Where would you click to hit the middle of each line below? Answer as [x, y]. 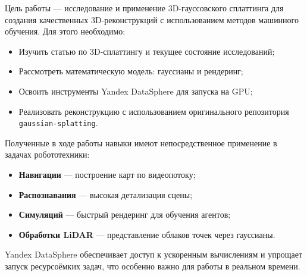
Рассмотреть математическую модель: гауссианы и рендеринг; [131, 71]
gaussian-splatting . [58, 123]
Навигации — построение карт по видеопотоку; [107, 174]
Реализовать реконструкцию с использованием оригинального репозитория [154, 111]
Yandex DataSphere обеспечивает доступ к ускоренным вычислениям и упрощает [154, 254]
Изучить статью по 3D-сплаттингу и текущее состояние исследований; [147, 51]
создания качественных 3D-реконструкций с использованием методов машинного [152, 19]
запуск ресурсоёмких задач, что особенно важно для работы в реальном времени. [153, 266]
